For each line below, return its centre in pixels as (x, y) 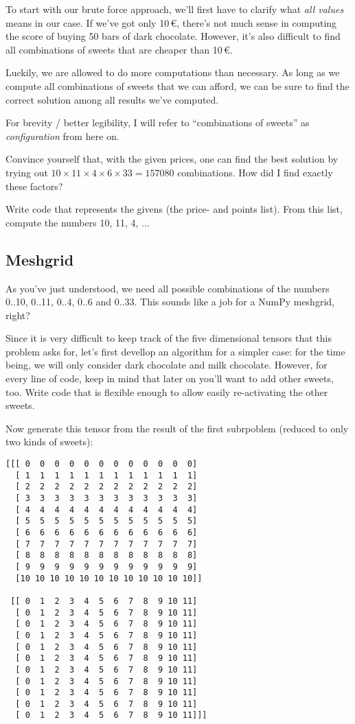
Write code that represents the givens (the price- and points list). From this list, (174, 209)
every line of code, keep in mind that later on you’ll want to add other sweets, (170, 378)
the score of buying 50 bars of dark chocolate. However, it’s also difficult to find (173, 36)
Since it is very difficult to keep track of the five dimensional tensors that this (169, 338)
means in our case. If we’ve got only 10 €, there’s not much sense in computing (171, 22)
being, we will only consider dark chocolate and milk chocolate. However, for (167, 365)
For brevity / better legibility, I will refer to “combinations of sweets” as (158, 122)
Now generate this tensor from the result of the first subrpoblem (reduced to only (177, 428)
